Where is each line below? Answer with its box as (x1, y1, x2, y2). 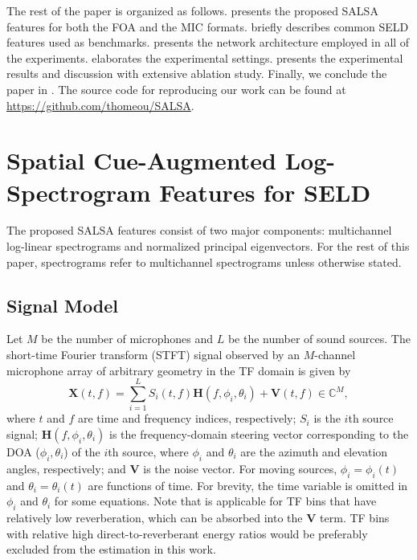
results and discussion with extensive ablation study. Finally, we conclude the (6, 65, 387, 82)
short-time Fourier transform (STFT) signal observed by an (6, 346, 300, 363)
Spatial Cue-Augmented (6, 144, 277, 177)
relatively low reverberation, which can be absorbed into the (6, 509, 303, 525)
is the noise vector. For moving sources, (143, 460, 337, 476)
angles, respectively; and (6, 460, 126, 476)
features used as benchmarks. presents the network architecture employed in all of (6, 34, 410, 51)
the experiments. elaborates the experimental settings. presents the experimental (6, 49, 403, 66)
